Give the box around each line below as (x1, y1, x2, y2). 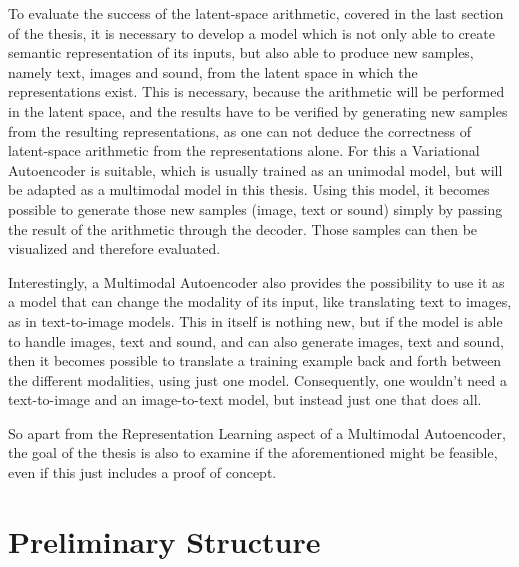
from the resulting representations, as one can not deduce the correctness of (8, 120, 472, 141)
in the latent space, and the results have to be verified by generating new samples (8, 100, 508, 121)
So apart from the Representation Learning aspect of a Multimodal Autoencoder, (8, 422, 506, 443)
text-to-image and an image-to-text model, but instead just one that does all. (8, 389, 482, 410)
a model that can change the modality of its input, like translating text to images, (8, 291, 512, 312)
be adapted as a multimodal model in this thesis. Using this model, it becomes (8, 179, 490, 200)
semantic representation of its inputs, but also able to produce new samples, (8, 42, 474, 63)
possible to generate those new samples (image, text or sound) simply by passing (8, 198, 503, 219)
